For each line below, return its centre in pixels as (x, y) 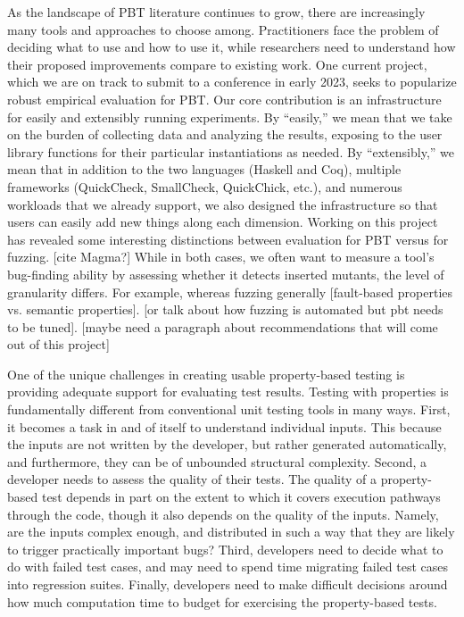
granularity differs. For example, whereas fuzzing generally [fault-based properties (230, 292)
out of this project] (58, 344)
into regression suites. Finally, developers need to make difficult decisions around (228, 584)
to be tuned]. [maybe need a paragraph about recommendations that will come (223, 326)
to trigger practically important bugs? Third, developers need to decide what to (225, 549)
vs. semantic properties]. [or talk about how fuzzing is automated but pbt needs (225, 309)
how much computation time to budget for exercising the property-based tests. (222, 601)
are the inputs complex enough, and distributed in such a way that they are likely (231, 532)
